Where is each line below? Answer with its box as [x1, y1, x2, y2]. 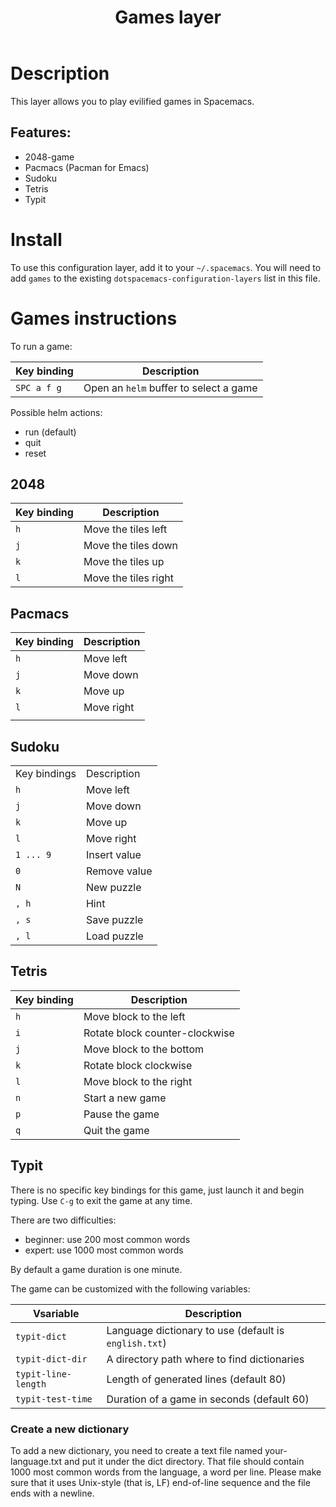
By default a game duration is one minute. [10, 1263, 183, 1275]
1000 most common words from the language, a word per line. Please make [10, 1466, 322, 1478]
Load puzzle [85, 929, 144, 943]
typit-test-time [15, 1393, 93, 1405]
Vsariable [32, 1306, 80, 1320]
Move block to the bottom [83, 1042, 205, 1056]
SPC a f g [15, 382, 62, 393]
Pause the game [83, 1107, 160, 1121]
